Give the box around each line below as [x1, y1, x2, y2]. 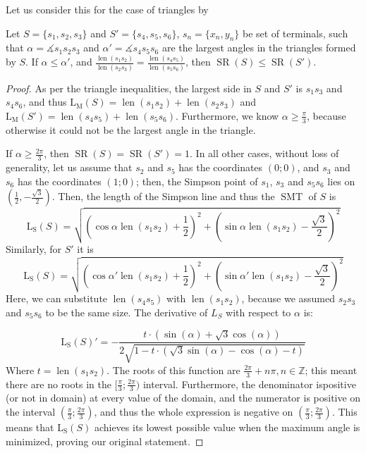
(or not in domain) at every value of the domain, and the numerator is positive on [6, 390, 361, 405]
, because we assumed [241, 291, 336, 306]
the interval [6, 404, 56, 419]
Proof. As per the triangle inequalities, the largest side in [6, 80, 252, 95]
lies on [327, 173, 355, 188]
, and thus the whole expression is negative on [94, 404, 293, 419]
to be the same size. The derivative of [45, 304, 208, 319]
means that [6, 420, 54, 435]
